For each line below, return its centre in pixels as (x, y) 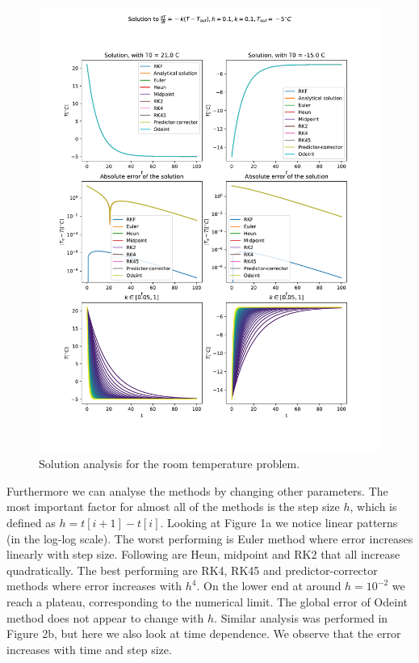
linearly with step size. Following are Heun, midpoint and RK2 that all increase (203, 554)
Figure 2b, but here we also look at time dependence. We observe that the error (204, 633)
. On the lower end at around (269, 586)
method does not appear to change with (105, 617)
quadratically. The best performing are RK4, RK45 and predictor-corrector (192, 570)
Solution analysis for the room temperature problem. (170, 464)
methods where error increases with (94, 586)
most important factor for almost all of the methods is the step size (173, 507)
